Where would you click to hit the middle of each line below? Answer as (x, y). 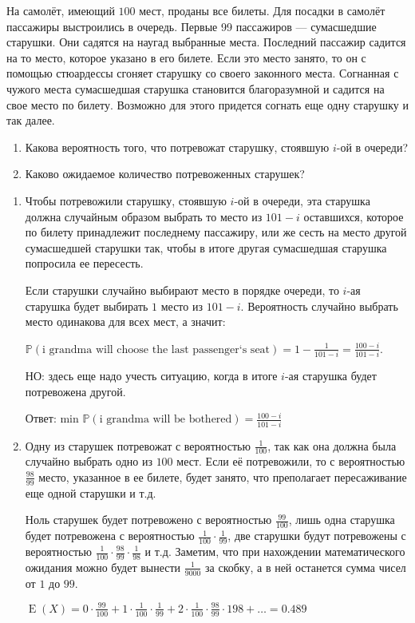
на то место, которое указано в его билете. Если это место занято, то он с (186, 57)
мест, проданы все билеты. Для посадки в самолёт (262, 10)
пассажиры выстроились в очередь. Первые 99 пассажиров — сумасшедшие (192, 26)
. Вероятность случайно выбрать (319, 306)
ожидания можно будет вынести (103, 567)
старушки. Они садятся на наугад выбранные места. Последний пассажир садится (206, 42)
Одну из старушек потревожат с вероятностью (138, 445)
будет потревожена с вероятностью (110, 536)
